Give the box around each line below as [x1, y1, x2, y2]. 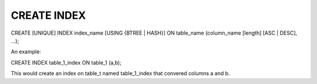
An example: [11, 48, 41, 55]
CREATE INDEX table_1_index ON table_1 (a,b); [11, 59, 122, 66]
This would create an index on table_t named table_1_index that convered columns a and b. [11, 70, 230, 77]
